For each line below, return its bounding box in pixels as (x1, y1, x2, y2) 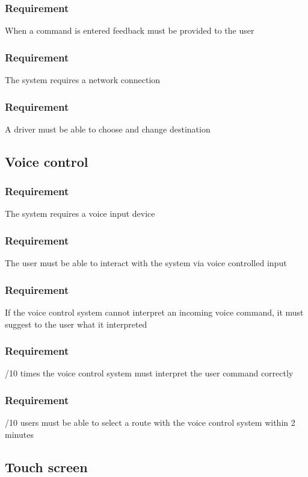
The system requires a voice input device (5, 207, 155, 220)
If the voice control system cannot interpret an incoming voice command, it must (5, 306, 304, 319)
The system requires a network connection (5, 73, 161, 86)
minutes (5, 428, 34, 440)
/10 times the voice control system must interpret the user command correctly (5, 367, 294, 379)
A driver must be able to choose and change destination (5, 122, 211, 135)
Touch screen (5, 457, 88, 476)
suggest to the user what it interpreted (5, 317, 147, 330)
